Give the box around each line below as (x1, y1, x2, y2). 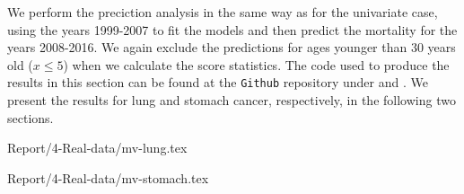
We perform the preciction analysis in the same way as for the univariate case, (7, 3, 438, 21)
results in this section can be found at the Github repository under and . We (7, 73, 428, 92)
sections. (7, 108, 54, 127)
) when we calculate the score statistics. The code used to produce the (63, 55, 450, 74)
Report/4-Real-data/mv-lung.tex (7, 138, 188, 157)
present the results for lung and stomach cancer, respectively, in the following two (7, 91, 456, 110)
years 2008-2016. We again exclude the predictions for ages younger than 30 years (7, 38, 456, 57)
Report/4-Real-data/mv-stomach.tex (7, 168, 209, 187)
